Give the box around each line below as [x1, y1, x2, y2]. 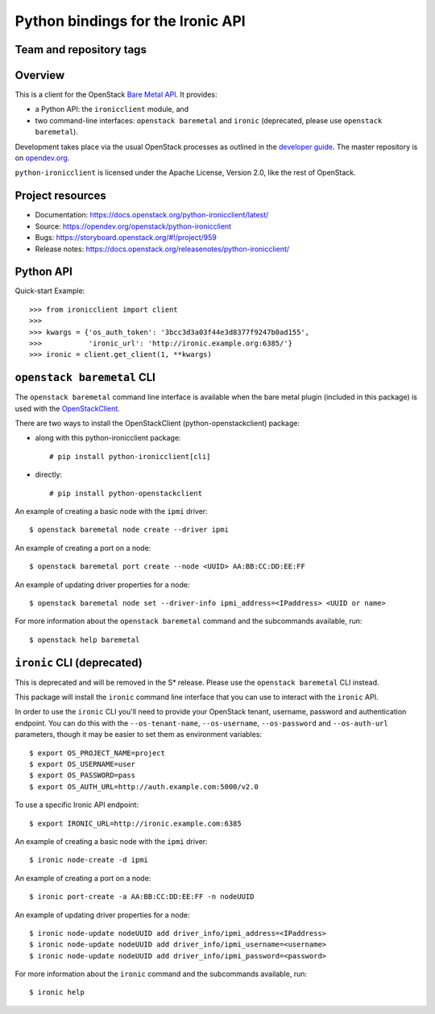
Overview [14, 68, 65, 82]
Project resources [14, 189, 106, 203]
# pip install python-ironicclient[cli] [49, 452, 211, 461]
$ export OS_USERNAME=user [29, 759, 136, 768]
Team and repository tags [14, 43, 147, 56]
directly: [35, 470, 63, 479]
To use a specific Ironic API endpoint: [14, 800, 139, 809]
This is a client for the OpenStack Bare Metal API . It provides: [14, 89, 217, 100]
